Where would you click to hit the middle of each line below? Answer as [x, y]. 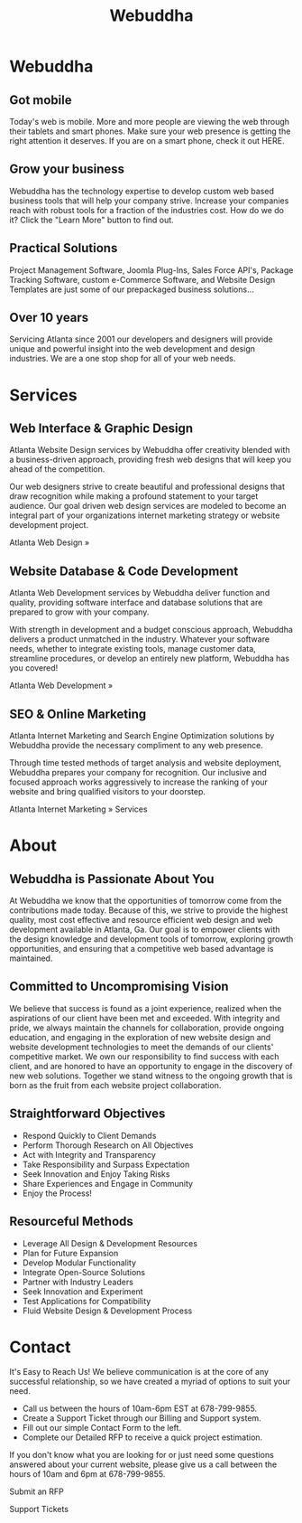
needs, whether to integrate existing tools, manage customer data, [133, 649]
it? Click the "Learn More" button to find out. [92, 220]
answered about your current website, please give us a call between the [143, 1464]
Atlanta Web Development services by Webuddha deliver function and [140, 593]
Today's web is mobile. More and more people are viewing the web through [150, 122]
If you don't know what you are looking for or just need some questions [142, 1455]
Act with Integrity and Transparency [89, 1154]
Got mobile [41, 100]
